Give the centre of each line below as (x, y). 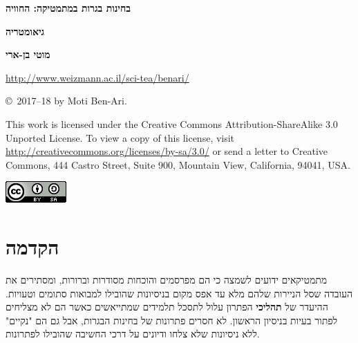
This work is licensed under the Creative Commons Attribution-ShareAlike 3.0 (172, 123)
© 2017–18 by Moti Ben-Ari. (66, 101)
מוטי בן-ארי (28, 54)
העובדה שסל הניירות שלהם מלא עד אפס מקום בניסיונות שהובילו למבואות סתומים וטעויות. (179, 293)
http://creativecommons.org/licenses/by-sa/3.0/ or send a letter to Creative (167, 151)
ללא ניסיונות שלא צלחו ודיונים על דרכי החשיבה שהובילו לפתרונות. (133, 334)
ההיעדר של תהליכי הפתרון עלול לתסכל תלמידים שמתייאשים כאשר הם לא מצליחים (167, 307)
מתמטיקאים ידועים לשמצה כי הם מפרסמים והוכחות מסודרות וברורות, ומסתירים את (167, 280)
